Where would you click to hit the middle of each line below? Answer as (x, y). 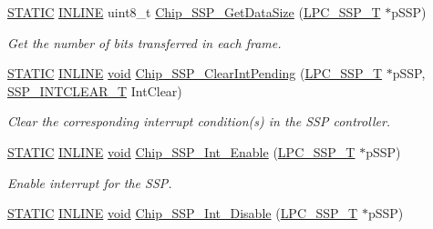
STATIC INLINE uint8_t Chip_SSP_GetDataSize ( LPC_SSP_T (194, 12)
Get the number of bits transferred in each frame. (144, 42)
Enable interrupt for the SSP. (90, 182)
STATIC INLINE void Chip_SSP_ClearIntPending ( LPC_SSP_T (195, 73)
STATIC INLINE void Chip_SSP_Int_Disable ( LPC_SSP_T (183, 213)
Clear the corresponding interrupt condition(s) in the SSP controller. (199, 121)
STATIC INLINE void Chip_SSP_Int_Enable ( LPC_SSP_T (181, 151)
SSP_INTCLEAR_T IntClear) (95, 90)
